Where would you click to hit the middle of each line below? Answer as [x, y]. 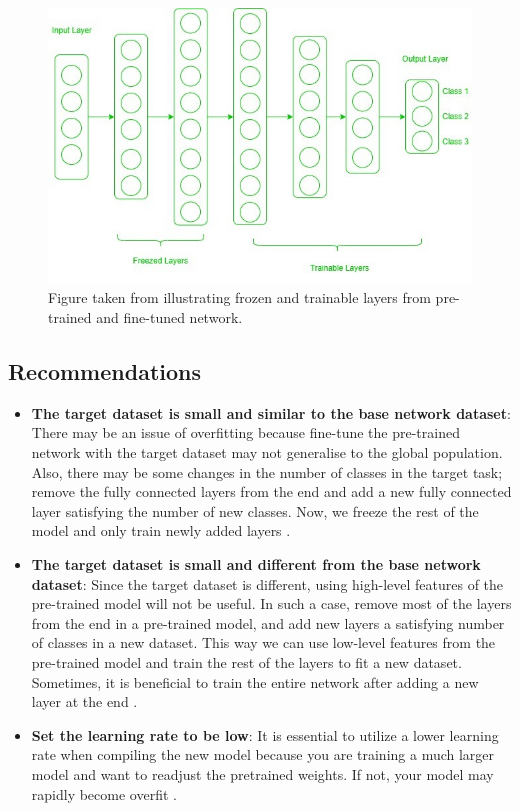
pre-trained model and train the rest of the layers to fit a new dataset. [246, 661]
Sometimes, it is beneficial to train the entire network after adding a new [255, 681]
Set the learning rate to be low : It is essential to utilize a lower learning [265, 734]
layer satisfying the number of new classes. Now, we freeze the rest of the [255, 510]
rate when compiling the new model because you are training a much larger [263, 754]
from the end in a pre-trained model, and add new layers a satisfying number [268, 622]
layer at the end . [84, 701]
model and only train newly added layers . [161, 530]
